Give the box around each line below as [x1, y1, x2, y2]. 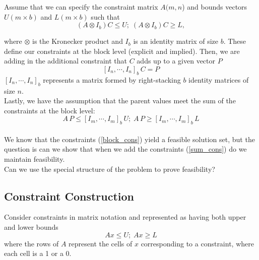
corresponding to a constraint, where [141, 238, 254, 248]
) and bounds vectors [182, 2, 247, 12]
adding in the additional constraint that [4, 55, 127, 66]
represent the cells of [69, 238, 133, 248]
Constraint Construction [4, 188, 134, 204]
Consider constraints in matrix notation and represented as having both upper [4, 212, 246, 222]
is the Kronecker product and [32, 36, 123, 46]
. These [223, 36, 246, 46]
